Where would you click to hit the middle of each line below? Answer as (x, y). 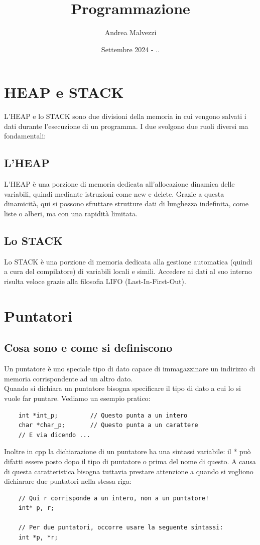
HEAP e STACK (64, 92)
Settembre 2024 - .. (131, 49)
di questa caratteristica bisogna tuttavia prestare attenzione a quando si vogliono (129, 471)
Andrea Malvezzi (131, 32)
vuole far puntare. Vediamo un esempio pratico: (77, 398)
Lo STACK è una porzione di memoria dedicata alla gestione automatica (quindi (128, 261)
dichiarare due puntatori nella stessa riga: (68, 481)
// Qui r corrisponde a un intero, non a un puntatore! (114, 498)
